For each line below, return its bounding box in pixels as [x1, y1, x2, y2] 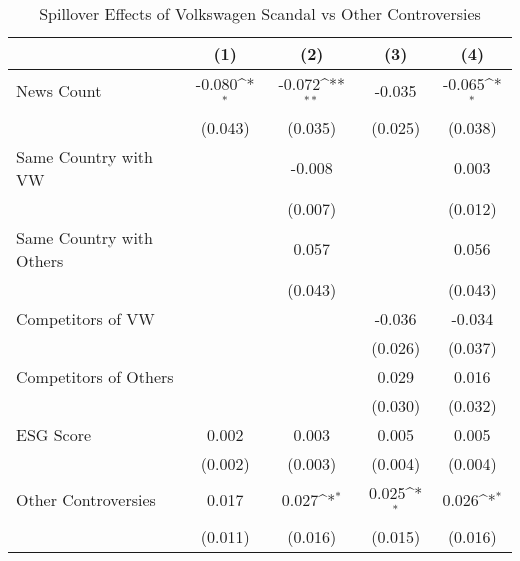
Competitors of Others [16, 364, 174, 388]
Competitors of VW [16, 306, 155, 330]
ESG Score [16, 422, 92, 446]
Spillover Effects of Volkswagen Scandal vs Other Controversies [39, 2, 481, 25]
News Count [16, 79, 102, 103]
